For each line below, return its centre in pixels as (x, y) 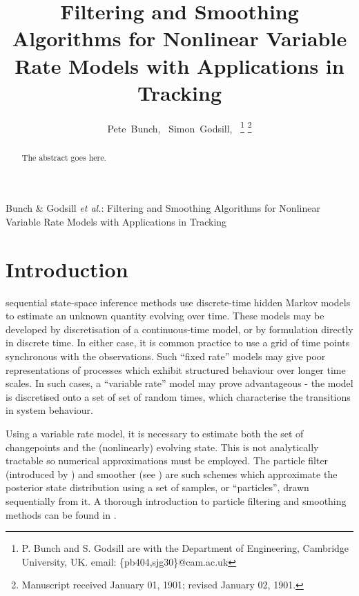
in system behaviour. (49, 410)
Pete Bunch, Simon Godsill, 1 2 (179, 127)
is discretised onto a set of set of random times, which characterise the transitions (178, 396)
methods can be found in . (61, 514)
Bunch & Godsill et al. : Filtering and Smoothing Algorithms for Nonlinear (163, 208)
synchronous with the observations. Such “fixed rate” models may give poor (166, 356)
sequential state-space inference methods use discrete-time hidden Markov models (178, 302)
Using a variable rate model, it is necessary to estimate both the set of (155, 434)
